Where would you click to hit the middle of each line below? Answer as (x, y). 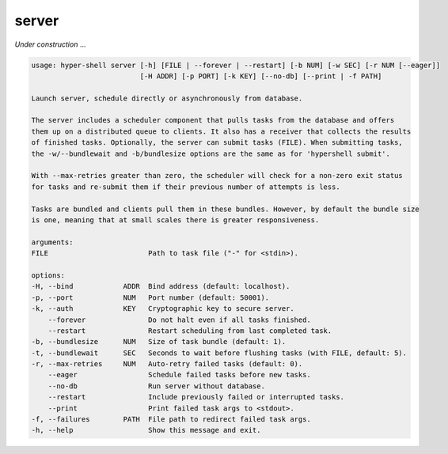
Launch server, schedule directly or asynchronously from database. (167, 98)
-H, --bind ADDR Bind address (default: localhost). (161, 286)
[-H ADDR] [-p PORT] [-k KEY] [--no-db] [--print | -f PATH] (261, 76)
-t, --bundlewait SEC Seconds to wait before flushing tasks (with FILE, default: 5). (219, 353)
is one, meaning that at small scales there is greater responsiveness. (175, 220)
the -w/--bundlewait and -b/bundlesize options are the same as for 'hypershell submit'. (211, 153)
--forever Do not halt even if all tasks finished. (180, 320)
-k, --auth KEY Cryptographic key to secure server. (163, 309)
